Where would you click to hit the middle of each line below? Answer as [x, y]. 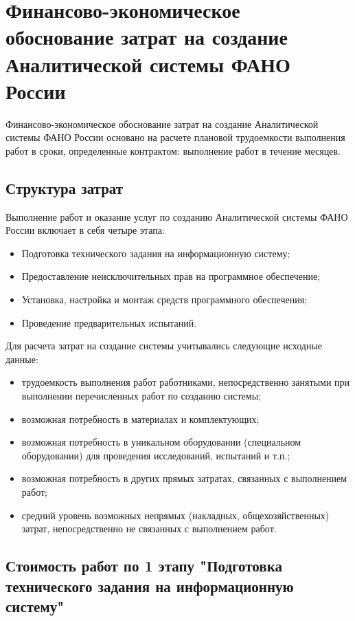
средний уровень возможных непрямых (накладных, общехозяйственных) [175, 515]
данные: [22, 359]
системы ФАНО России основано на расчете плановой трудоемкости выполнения [175, 137]
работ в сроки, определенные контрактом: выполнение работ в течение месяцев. [173, 150]
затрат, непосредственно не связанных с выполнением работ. [149, 529]
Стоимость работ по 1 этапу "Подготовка [144, 566]
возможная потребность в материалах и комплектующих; [140, 418]
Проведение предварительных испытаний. [109, 322]
